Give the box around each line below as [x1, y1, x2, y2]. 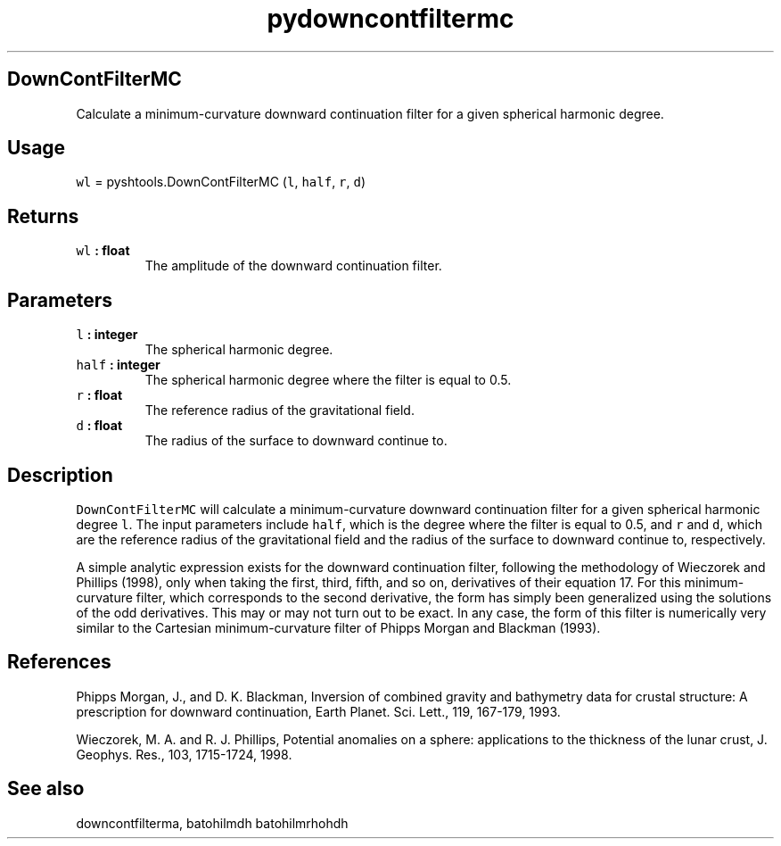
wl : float [76, 243, 130, 259]
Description [7, 463, 113, 486]
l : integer [76, 327, 138, 343]
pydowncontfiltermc [267, 4, 514, 34]
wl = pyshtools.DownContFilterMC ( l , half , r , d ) [76, 174, 366, 190]
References [7, 651, 111, 674]
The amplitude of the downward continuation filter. [144, 258, 442, 274]
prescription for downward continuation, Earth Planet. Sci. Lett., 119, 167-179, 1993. [76, 703, 561, 719]
